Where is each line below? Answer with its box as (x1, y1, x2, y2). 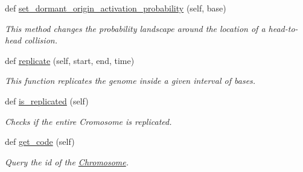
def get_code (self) (5, 135, 75, 148)
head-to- (268, 22, 298, 34)
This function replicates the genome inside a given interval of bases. (5, 74, 256, 87)
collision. (24, 34, 57, 46)
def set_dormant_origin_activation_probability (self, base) (5, 2, 226, 14)
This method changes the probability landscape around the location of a (5, 22, 266, 34)
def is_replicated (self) (5, 94, 89, 107)
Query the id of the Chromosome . (5, 155, 129, 168)
